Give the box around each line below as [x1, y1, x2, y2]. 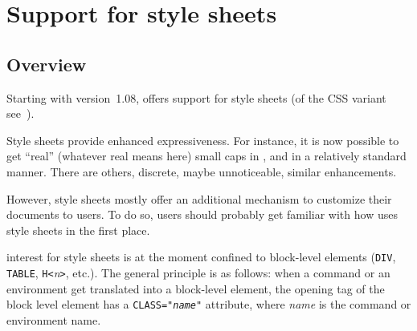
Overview [6, 51, 87, 76]
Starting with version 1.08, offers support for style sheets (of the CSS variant [6, 89, 386, 106]
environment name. [6, 311, 101, 328]
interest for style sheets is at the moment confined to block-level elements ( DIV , [6, 248, 396, 265]
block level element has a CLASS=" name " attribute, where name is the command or [6, 296, 411, 313]
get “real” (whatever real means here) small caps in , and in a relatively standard [6, 147, 407, 164]
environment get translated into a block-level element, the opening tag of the [6, 280, 385, 297]
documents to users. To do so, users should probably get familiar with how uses [6, 206, 398, 223]
